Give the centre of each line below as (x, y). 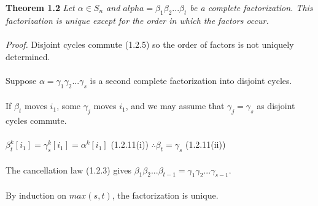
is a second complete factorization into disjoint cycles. (191, 80)
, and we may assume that (175, 106)
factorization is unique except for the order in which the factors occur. (137, 20)
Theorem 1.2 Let (40, 7)
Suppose (21, 80)
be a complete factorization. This (251, 7)
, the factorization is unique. (165, 195)
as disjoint (276, 106)
